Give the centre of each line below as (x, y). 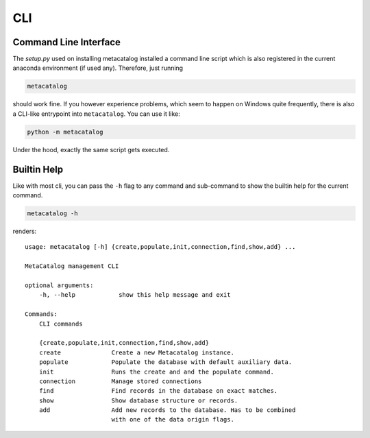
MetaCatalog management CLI (72, 266)
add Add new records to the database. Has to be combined (167, 410)
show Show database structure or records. (138, 400)
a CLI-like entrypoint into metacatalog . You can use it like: (97, 114)
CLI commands (61, 324)
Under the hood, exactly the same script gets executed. (91, 149)
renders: (25, 231)
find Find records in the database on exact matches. (158, 391)
